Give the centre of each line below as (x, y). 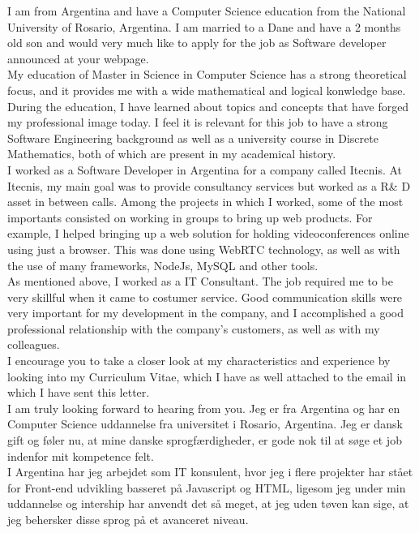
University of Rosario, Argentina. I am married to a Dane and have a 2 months (204, 26)
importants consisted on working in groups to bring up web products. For (190, 217)
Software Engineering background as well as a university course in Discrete (193, 138)
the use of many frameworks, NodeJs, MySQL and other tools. (163, 265)
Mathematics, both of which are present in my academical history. (172, 154)
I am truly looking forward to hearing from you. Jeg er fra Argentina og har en (204, 408)
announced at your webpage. (78, 58)
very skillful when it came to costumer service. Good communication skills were (205, 297)
